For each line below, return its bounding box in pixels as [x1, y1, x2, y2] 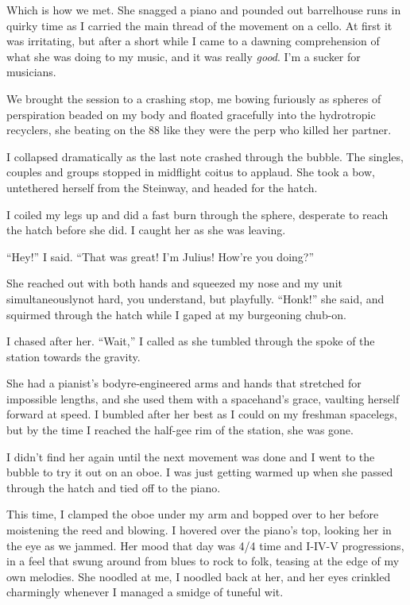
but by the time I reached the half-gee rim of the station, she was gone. [6, 422, 354, 438]
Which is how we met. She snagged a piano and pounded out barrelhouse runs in [6, 2, 401, 17]
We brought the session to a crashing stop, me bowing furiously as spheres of [6, 90, 381, 106]
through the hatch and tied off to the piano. [6, 479, 221, 495]
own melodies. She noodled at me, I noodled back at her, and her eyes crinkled [6, 568, 391, 584]
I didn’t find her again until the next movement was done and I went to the [6, 448, 375, 464]
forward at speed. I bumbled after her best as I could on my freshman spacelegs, [6, 406, 397, 422]
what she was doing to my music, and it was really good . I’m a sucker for [6, 48, 361, 64]
